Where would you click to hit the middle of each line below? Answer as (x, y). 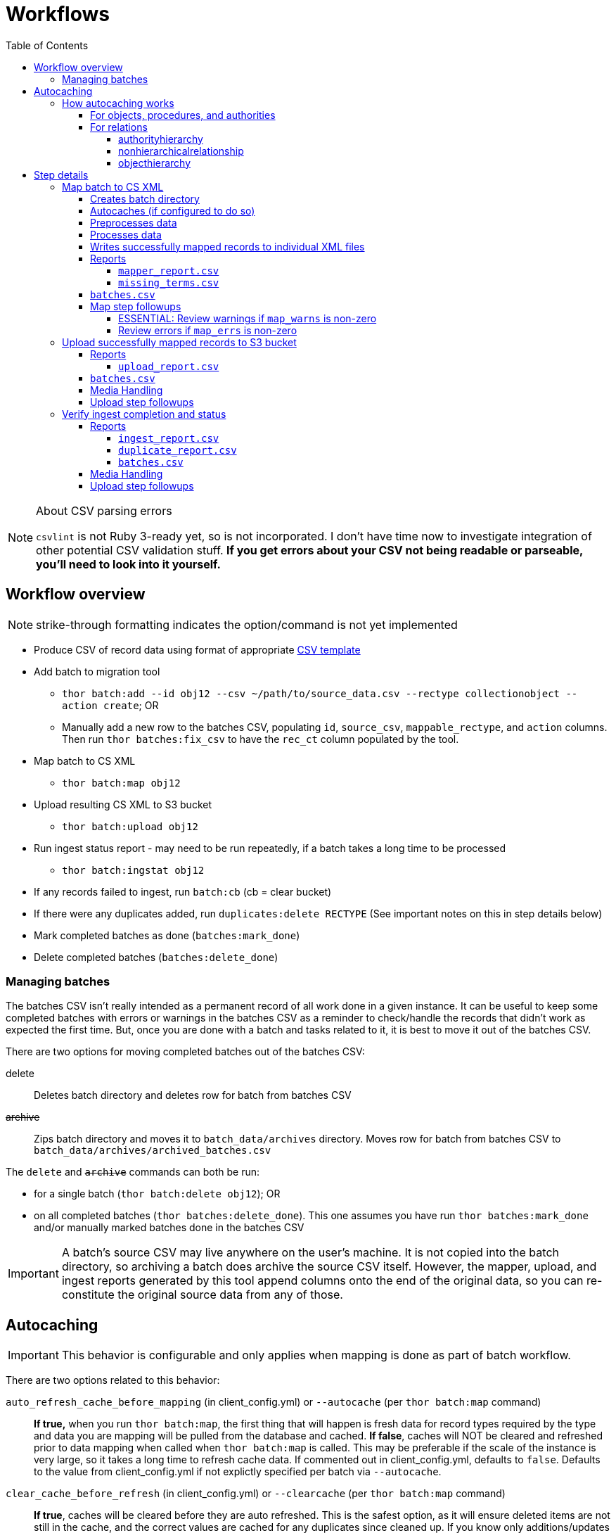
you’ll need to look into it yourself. (128, 564)
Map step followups (136, 306)
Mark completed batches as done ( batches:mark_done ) (167, 935)
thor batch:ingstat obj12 (133, 870)
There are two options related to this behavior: (113, 1380)
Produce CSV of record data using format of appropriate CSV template (197, 649)
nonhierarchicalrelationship (181, 151)
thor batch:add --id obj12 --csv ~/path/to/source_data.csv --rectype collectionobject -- (320, 693)
